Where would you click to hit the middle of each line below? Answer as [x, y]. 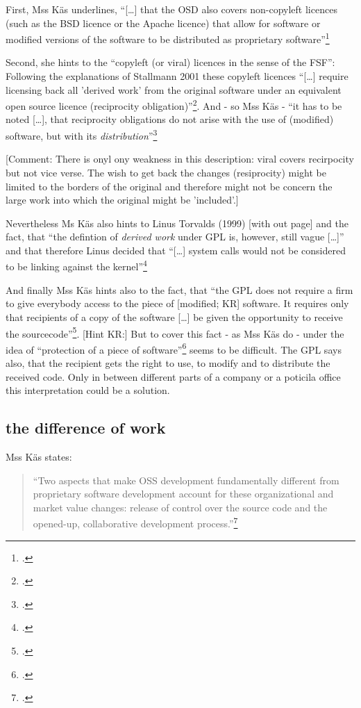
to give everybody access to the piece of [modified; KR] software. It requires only [177, 303]
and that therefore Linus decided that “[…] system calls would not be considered [176, 250]
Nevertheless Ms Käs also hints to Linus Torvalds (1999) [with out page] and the [177, 223]
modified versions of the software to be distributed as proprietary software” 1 [168, 38]
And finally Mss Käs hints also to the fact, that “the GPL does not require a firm [179, 289]
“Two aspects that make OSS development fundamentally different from [186, 480]
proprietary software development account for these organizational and [183, 494]
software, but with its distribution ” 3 [82, 134]
